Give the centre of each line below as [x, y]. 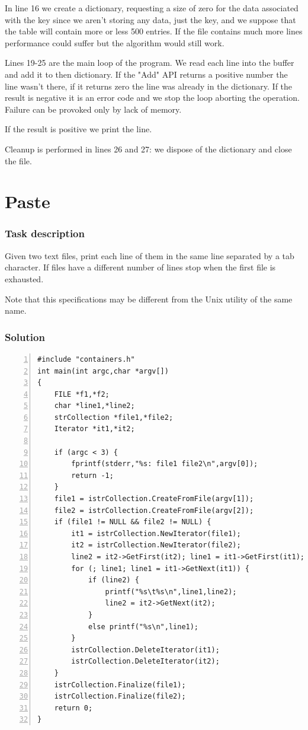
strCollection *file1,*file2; [114, 417]
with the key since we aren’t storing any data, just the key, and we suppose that [150, 19]
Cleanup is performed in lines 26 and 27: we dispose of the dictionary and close [148, 149]
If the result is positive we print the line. [78, 129]
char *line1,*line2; [94, 406]
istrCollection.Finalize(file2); [120, 696]
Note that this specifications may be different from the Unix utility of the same [149, 299]
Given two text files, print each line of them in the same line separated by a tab [150, 255]
